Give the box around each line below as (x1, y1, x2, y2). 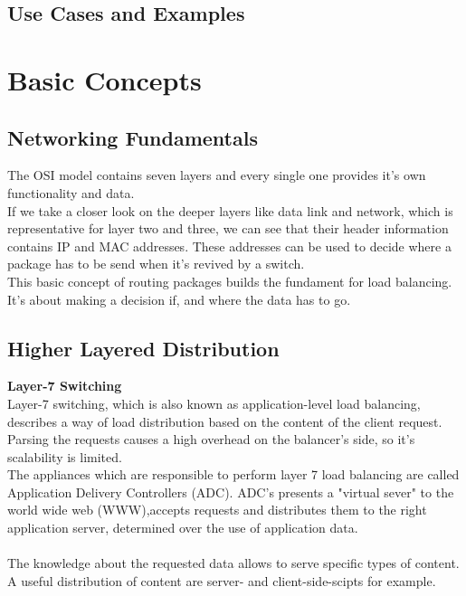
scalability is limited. (7, 447, 122, 466)
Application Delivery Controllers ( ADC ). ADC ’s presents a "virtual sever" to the (7, 482, 454, 501)
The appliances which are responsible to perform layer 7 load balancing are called (7, 465, 460, 484)
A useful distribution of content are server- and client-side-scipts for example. (7, 571, 436, 590)
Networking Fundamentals (7, 123, 258, 151)
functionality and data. (7, 183, 135, 202)
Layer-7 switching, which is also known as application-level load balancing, (7, 393, 421, 412)
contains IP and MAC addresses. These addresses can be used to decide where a (7, 236, 452, 255)
